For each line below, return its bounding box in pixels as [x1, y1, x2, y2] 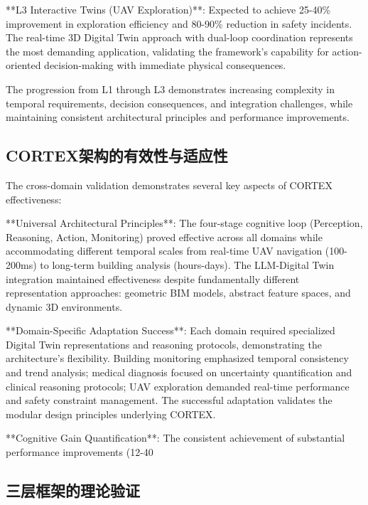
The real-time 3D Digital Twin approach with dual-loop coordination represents [6, 30, 353, 45]
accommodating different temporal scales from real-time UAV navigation [6, 243, 323, 258]
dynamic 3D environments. [6, 299, 123, 314]
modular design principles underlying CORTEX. [6, 406, 216, 421]
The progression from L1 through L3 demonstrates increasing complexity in [6, 81, 335, 96]
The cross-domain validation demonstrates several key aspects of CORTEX [6, 177, 332, 192]
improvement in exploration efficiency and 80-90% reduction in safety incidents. [6, 16, 352, 31]
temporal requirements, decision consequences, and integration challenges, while [6, 95, 353, 110]
